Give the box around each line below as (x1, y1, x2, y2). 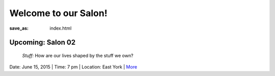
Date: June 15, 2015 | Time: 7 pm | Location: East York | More (9, 64, 137, 70)
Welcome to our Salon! (9, 8, 108, 19)
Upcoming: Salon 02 (9, 38, 76, 47)
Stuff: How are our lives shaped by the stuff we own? (22, 52, 133, 58)
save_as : (9, 25, 29, 31)
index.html (49, 25, 72, 31)
